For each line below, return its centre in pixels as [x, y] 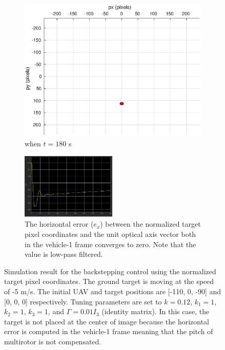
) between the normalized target [150, 224]
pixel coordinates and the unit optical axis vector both [110, 234]
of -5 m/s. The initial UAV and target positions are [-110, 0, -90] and [113, 291]
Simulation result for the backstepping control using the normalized [110, 271]
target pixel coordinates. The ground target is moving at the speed [109, 281]
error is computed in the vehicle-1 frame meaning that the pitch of [109, 331]
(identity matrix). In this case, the [156, 311]
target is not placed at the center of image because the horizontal [107, 321]
